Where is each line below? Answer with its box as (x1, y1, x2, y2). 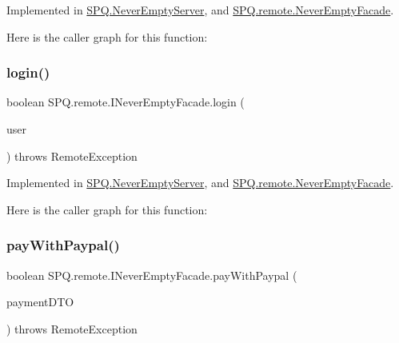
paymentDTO (6, 293, 74, 310)
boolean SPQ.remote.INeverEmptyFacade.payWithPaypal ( (6, 266, 297, 283)
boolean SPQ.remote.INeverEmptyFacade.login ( (6, 94, 245, 110)
